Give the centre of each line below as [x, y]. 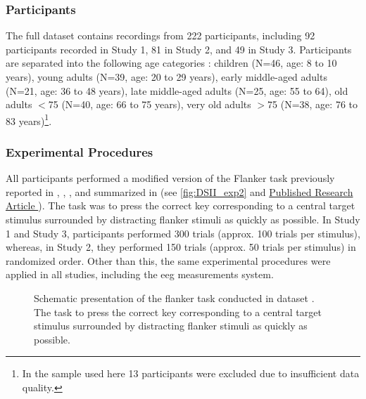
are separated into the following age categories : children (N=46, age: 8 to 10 [171, 63]
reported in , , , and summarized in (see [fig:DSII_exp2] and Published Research [179, 191]
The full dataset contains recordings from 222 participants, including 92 [160, 35]
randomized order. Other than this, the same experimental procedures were [168, 260]
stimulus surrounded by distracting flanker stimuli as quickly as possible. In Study [183, 220]
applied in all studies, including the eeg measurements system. [140, 274]
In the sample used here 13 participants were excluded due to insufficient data [191, 373]
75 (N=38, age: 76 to [313, 104]
